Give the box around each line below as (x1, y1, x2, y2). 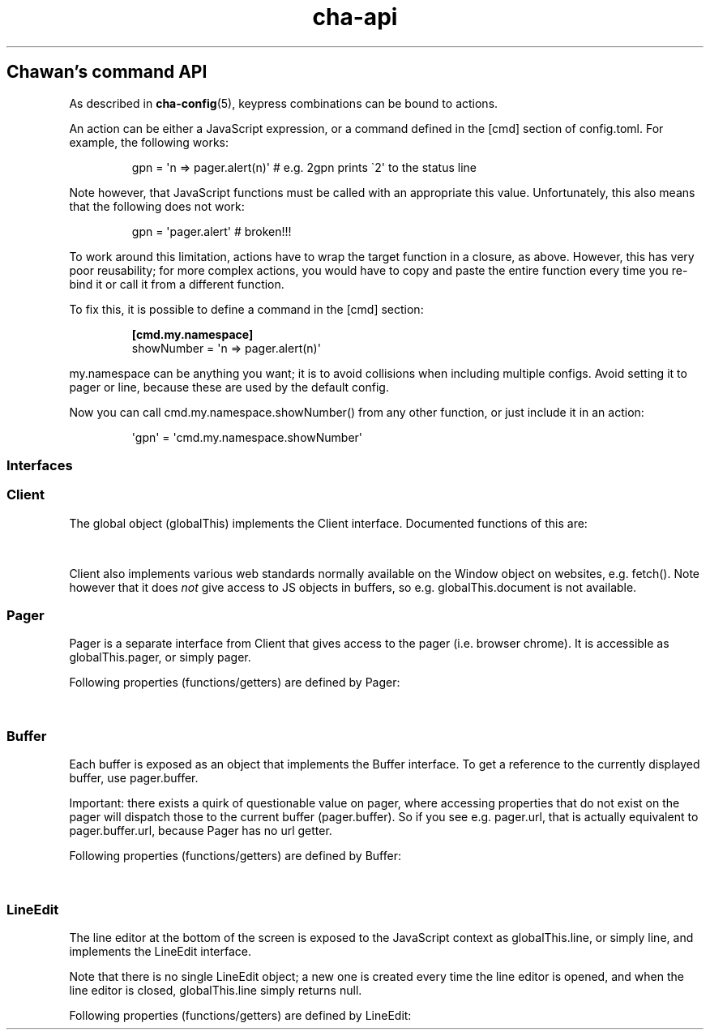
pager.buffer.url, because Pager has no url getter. (69, 824, 332, 838)
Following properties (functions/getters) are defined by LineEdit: (69, 1008, 412, 1022)
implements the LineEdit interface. (69, 944, 252, 958)
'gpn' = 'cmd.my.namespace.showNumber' (131, 430, 363, 444)
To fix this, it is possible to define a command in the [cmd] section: (69, 302, 424, 316)
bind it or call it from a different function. (69, 276, 284, 291)
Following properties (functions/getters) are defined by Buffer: (69, 849, 401, 863)
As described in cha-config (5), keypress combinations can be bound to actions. (69, 96, 498, 110)
